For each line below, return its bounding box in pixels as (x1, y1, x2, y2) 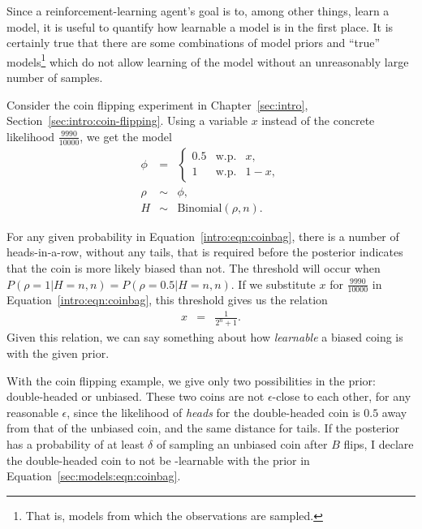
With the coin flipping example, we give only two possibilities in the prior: (6, 372, 376, 389)
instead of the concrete (261, 112, 375, 129)
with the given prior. (6, 344, 110, 361)
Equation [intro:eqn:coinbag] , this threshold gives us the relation (6, 291, 328, 308)
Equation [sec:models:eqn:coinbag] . (6, 467, 181, 484)
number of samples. (6, 69, 103, 86)
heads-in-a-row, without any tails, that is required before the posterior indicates (6, 243, 403, 260)
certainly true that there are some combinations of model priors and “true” (6, 34, 381, 51)
